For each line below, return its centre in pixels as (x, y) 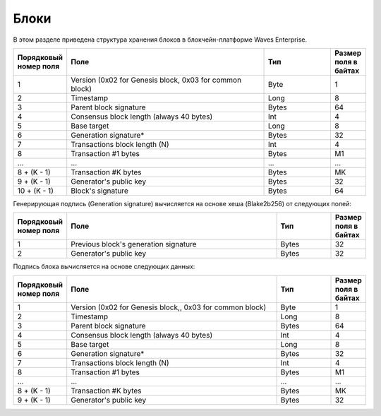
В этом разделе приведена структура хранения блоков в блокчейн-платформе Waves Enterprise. (160, 40)
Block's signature (99, 191)
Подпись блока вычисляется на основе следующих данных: (104, 267)
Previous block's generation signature (134, 244)
